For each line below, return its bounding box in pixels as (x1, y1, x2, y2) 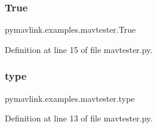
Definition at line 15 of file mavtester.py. (5, 43, 153, 55)
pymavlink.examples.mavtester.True (5, 23, 136, 36)
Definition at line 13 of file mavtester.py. (5, 112, 153, 124)
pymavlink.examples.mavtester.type (5, 92, 135, 104)
